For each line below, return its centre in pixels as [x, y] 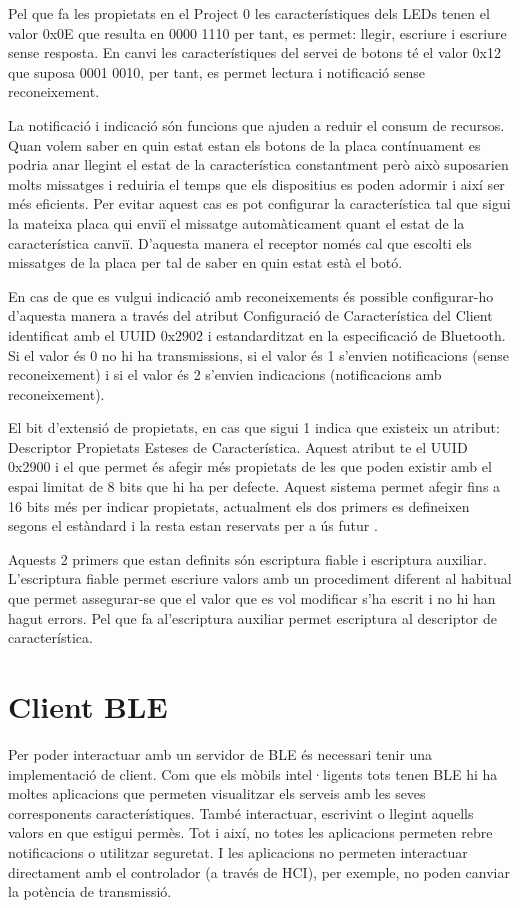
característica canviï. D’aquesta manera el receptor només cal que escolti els [240, 242]
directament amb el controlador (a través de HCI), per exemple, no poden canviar [259, 871]
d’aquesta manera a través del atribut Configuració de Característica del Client [250, 315]
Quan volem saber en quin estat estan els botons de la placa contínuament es [244, 144]
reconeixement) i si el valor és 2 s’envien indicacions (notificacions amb [225, 374]
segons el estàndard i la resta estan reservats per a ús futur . [193, 525]
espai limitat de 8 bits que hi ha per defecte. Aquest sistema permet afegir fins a [254, 486]
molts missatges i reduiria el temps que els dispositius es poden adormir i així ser [256, 183]
